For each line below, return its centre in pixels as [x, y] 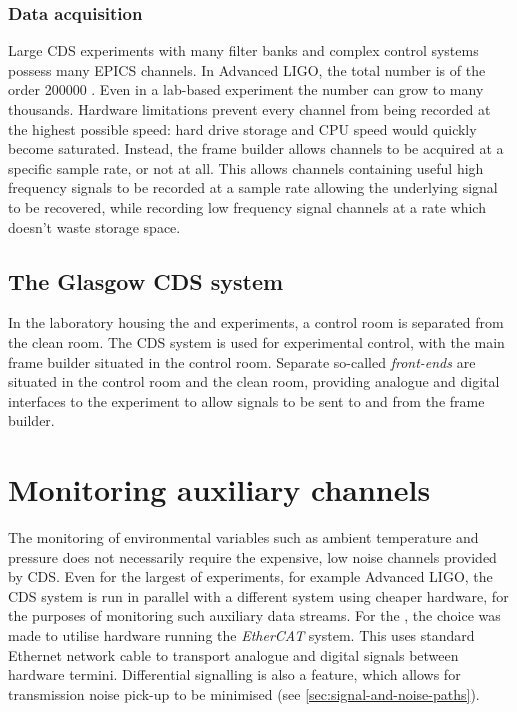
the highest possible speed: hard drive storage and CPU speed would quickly [242, 128]
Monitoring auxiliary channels [219, 489]
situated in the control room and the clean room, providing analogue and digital [254, 381]
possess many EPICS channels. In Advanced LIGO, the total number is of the [247, 69]
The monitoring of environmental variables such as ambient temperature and [243, 537]
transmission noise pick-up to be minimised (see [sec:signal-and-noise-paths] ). [244, 693]
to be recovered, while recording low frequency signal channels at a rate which [247, 206]
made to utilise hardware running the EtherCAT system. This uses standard [241, 635]
